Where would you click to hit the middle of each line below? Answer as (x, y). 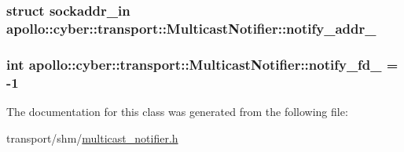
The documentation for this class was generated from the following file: (177, 111)
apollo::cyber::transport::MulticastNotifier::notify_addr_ (191, 28)
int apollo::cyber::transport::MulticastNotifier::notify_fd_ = (202, 64)
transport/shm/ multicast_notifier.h (92, 138)
